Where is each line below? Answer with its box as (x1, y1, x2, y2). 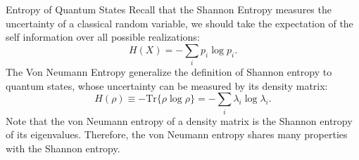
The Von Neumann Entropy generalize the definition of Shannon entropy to (6, 65, 332, 79)
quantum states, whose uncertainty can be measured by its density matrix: (6, 78, 328, 93)
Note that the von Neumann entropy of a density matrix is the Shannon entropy (6, 113, 353, 128)
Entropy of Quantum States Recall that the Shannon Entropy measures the (6, 2, 332, 16)
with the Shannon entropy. (6, 140, 120, 155)
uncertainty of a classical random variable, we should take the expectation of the (6, 15, 353, 30)
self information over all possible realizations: (6, 29, 200, 44)
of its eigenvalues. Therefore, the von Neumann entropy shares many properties (6, 127, 348, 142)
